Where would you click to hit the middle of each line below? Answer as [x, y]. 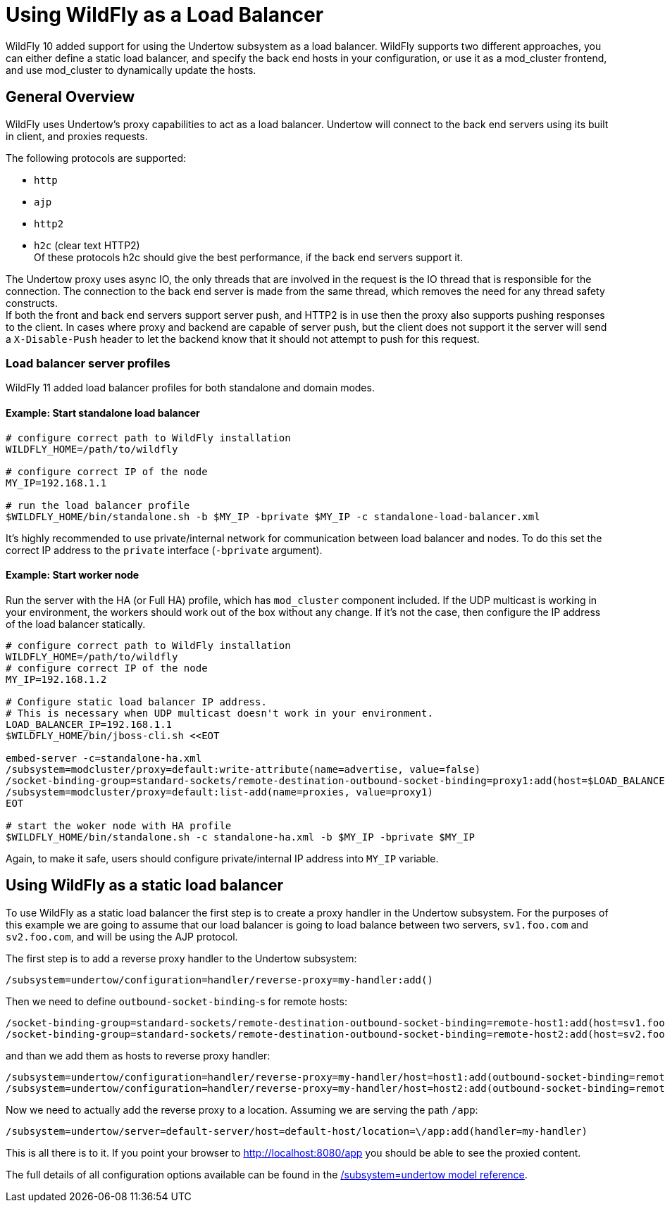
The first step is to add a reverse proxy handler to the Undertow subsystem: [181, 958]
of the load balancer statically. [76, 624]
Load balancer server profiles [88, 363]
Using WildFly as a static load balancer [145, 886]
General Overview [70, 97]
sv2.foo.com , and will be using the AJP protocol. [122, 936]
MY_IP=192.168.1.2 [56, 679]
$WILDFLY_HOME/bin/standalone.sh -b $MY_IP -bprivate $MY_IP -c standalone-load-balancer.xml [273, 516]
